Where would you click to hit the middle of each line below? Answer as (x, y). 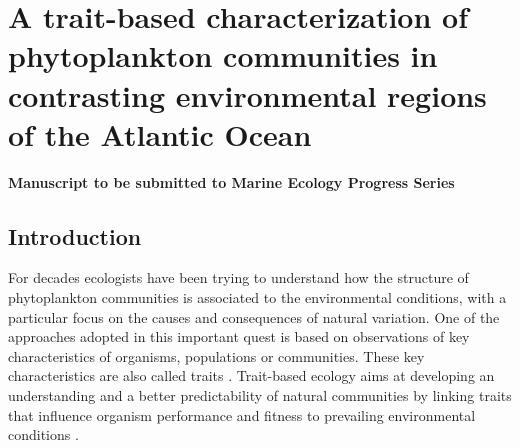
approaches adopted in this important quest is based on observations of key (239, 336)
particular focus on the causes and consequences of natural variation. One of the (254, 316)
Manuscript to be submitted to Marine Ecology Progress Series (231, 181)
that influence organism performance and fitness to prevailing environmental (242, 414)
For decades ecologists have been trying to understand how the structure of (238, 277)
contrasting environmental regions (247, 94)
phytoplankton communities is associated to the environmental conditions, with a (257, 297)
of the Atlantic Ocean (160, 133)
